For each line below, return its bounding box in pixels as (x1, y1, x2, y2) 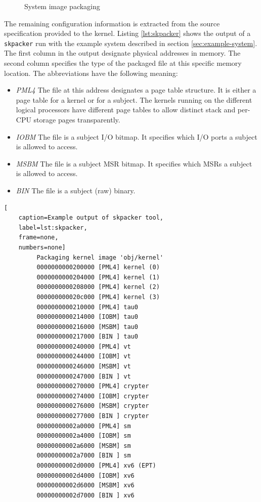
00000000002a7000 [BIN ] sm (36, 452, 131, 459)
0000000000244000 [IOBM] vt (36, 353, 131, 360)
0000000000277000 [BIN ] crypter (36, 412, 149, 420)
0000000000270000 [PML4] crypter (36, 383, 149, 390)
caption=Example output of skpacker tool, (18, 214, 163, 222)
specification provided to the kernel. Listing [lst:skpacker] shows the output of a (4, 28, 251, 38)
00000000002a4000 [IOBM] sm (36, 432, 131, 440)
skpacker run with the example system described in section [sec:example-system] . (4, 37, 257, 48)
